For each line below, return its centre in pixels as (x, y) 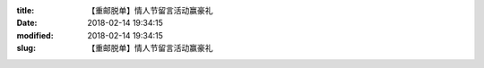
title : (26, 10)
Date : (27, 23)
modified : (35, 35)
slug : (26, 48)
